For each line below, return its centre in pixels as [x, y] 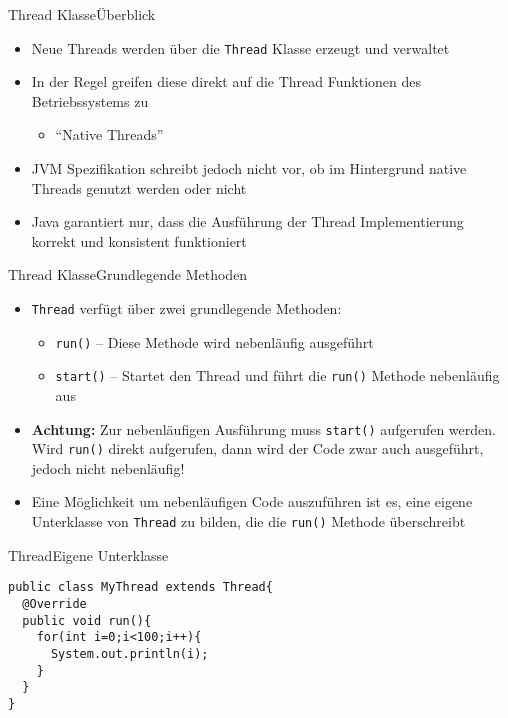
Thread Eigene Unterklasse [88, 554]
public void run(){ [87, 620]
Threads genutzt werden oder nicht [139, 187]
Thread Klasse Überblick [82, 14]
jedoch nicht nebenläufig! [108, 467]
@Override [54, 603]
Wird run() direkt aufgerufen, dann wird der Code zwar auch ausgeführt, [257, 448]
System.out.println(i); [129, 653]
